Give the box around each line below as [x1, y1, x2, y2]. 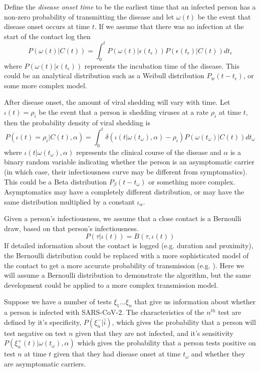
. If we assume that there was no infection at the [94, 21, 244, 32]
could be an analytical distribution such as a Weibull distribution [4, 70, 204, 81]
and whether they [191, 348, 245, 359]
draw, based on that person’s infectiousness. [4, 223, 139, 233]
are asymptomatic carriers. [4, 358, 86, 368]
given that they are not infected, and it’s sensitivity [75, 327, 233, 338]
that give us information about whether [134, 296, 256, 307]
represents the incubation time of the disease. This [84, 60, 239, 71]
